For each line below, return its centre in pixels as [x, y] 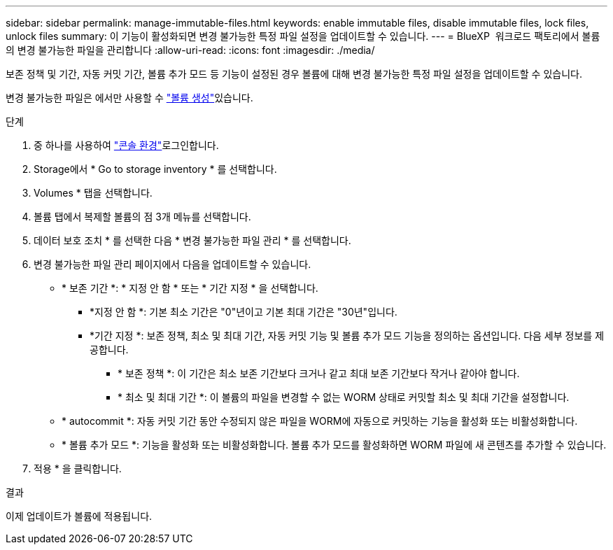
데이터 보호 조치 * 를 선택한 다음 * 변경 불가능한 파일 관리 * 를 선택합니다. [192, 240]
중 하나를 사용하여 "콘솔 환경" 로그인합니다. [126, 145]
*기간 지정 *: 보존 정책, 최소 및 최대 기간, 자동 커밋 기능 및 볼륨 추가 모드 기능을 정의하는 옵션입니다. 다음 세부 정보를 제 [347, 336]
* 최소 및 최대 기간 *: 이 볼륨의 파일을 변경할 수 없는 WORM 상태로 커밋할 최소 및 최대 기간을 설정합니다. [344, 397]
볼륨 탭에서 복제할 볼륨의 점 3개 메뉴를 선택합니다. [142, 217]
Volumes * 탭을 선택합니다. [93, 193]
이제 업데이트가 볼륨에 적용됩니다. [79, 516]
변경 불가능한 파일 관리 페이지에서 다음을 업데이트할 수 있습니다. [172, 264]
